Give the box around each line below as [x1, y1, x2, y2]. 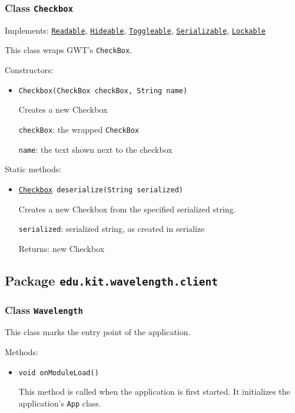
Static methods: [5, 163, 62, 175]
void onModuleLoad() [18, 368, 99, 377]
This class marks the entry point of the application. [5, 326, 191, 338]
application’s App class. [18, 396, 101, 409]
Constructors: [5, 64, 54, 76]
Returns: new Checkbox [18, 242, 105, 254]
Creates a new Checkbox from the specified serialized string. [18, 202, 236, 215]
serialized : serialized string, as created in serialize [18, 222, 205, 235]
